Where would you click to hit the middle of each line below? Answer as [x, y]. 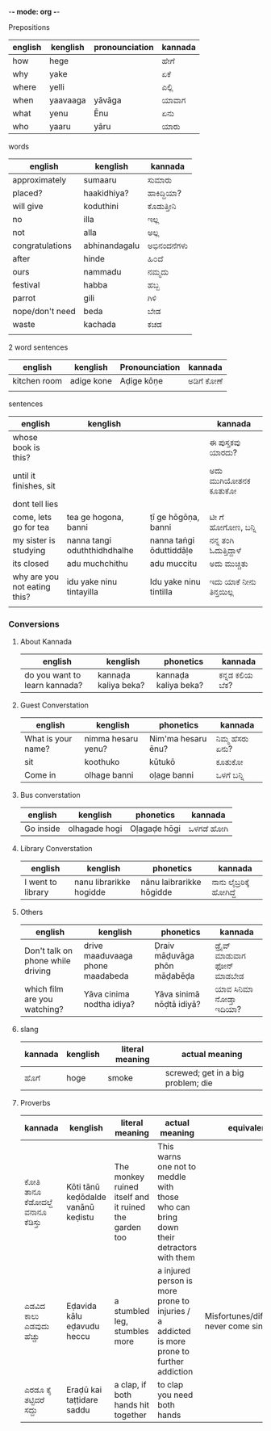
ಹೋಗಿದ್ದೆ [224, 892]
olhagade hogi [95, 829]
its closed [31, 563]
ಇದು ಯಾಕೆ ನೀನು [233, 582]
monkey [129, 1177]
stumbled [132, 1311]
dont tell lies [35, 504]
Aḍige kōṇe [142, 381]
